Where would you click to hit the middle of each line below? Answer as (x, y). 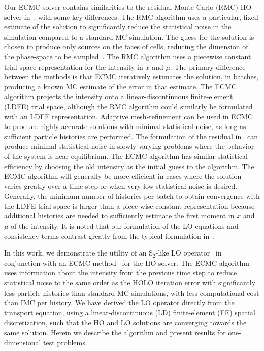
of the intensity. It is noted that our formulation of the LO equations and (125, 226)
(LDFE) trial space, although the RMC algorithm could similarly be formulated (128, 106)
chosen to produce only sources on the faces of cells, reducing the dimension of (126, 46)
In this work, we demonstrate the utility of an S (79, 253)
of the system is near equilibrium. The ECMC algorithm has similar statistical (126, 156)
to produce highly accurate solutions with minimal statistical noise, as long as (125, 126)
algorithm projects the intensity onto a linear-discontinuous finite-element (119, 96)
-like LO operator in (189, 253)
